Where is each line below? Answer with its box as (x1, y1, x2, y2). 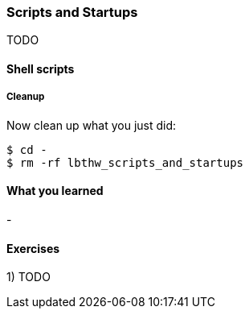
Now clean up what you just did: (6, 118, 177, 132)
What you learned (6, 184, 104, 198)
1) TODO (6, 270, 51, 284)
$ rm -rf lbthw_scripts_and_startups (6, 155, 244, 169)
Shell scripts (6, 61, 75, 76)
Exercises (6, 241, 60, 255)
